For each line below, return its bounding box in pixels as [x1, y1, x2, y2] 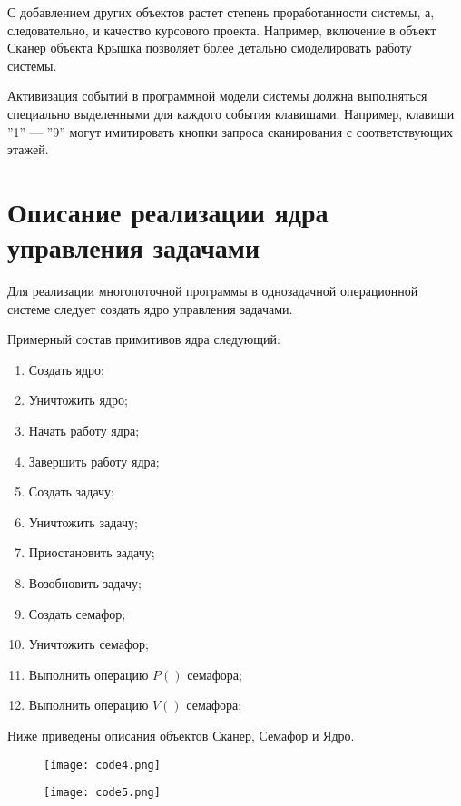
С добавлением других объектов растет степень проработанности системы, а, [7, 3, 435, 21]
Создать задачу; [28, 482, 115, 501]
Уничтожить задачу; [28, 512, 138, 531]
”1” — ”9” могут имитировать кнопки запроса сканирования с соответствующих [7, 122, 454, 141]
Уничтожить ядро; [28, 390, 128, 409]
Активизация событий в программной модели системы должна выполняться [7, 86, 427, 105]
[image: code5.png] [44, 786, 161, 800]
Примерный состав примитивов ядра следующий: [7, 329, 280, 349]
